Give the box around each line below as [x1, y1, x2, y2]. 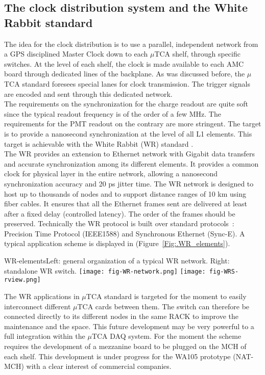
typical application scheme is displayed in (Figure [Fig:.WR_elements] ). [4, 238, 230, 249]
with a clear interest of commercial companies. [26, 361, 172, 371]
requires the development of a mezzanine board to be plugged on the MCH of [4, 340, 247, 351]
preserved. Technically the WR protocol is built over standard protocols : [4, 218, 234, 229]
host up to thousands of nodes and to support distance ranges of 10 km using [4, 188, 246, 199]
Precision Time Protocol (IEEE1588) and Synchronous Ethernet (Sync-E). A [4, 228, 245, 238]
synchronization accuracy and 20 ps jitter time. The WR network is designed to [4, 178, 254, 189]
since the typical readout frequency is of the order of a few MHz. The [4, 108, 221, 119]
